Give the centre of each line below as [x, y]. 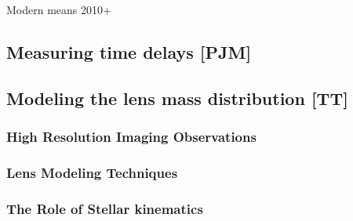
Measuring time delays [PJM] [129, 51]
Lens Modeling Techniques [92, 172]
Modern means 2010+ [59, 9]
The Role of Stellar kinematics [105, 208]
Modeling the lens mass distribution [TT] [177, 98]
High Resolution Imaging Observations [131, 137]
